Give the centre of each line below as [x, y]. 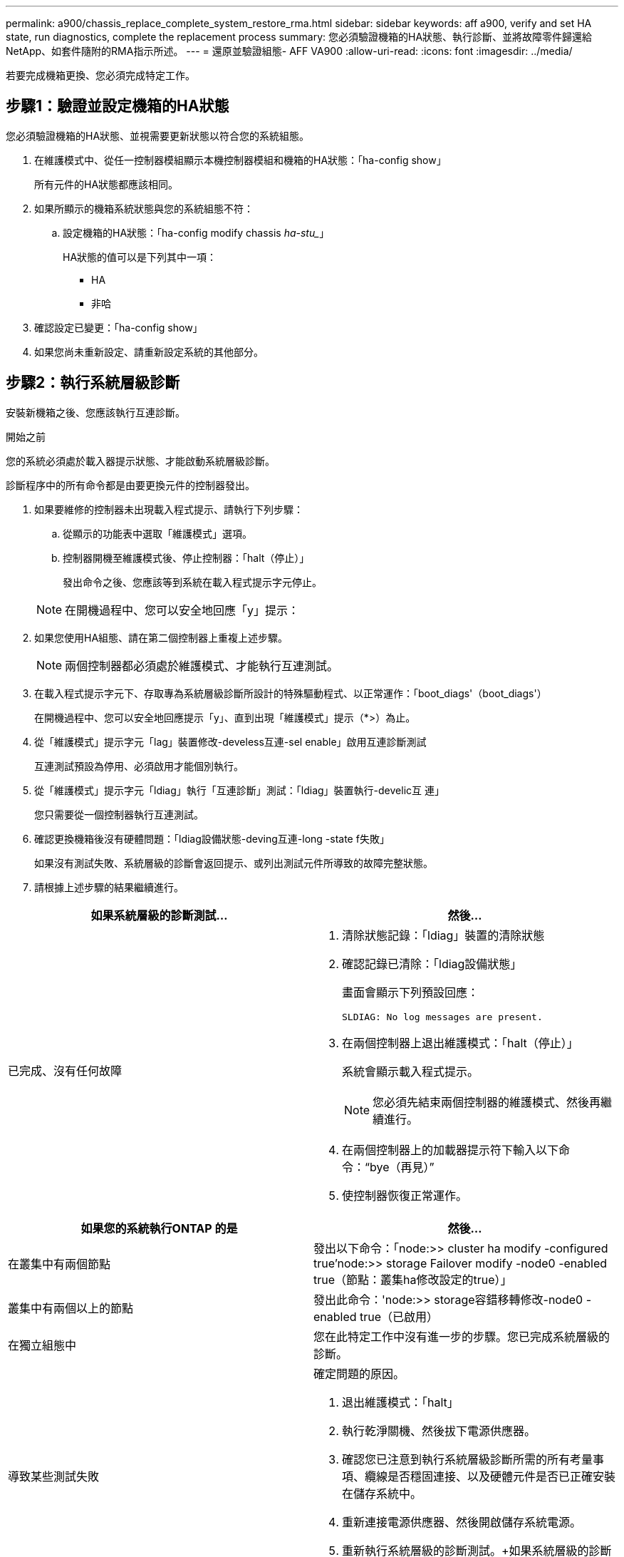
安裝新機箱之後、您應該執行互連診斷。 [95, 412]
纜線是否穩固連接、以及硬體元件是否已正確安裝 [490, 1476]
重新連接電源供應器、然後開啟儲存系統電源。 [462, 1522]
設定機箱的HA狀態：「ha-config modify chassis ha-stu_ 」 [196, 232]
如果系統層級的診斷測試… [159, 915]
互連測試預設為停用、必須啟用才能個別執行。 [139, 766]
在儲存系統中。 [382, 1493]
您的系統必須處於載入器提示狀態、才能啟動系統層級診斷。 [140, 461]
